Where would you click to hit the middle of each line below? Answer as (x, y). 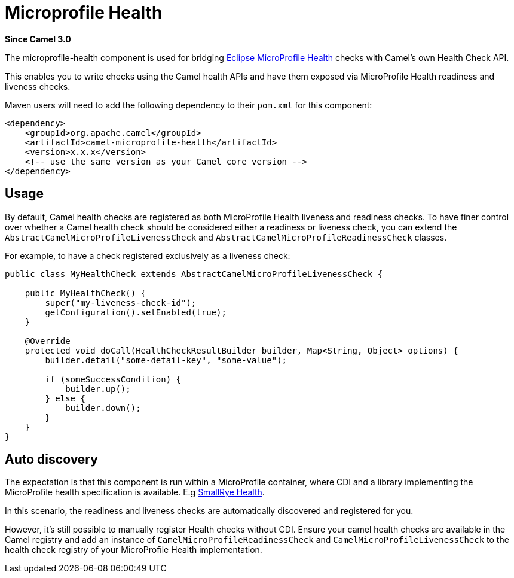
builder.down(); (103, 408)
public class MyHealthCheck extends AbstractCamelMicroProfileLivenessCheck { (194, 274)
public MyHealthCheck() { (85, 293)
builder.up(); (98, 389)
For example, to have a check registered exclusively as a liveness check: (148, 255)
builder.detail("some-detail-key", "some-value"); (166, 360)
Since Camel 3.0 (38, 39)
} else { (65, 398)
